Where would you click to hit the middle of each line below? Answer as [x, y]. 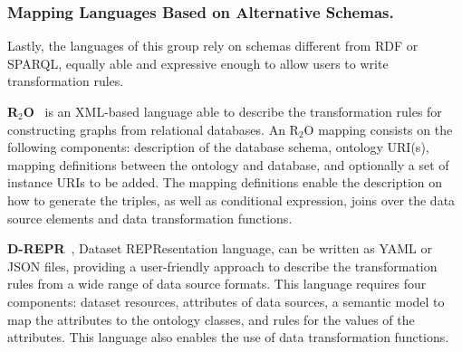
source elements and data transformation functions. [150, 218]
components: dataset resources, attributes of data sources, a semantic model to [226, 301]
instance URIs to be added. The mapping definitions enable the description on [225, 182]
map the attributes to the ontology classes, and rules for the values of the [211, 319]
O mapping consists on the [378, 129]
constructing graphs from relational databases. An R [153, 129]
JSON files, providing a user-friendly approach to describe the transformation [222, 266]
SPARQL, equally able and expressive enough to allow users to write [198, 63]
